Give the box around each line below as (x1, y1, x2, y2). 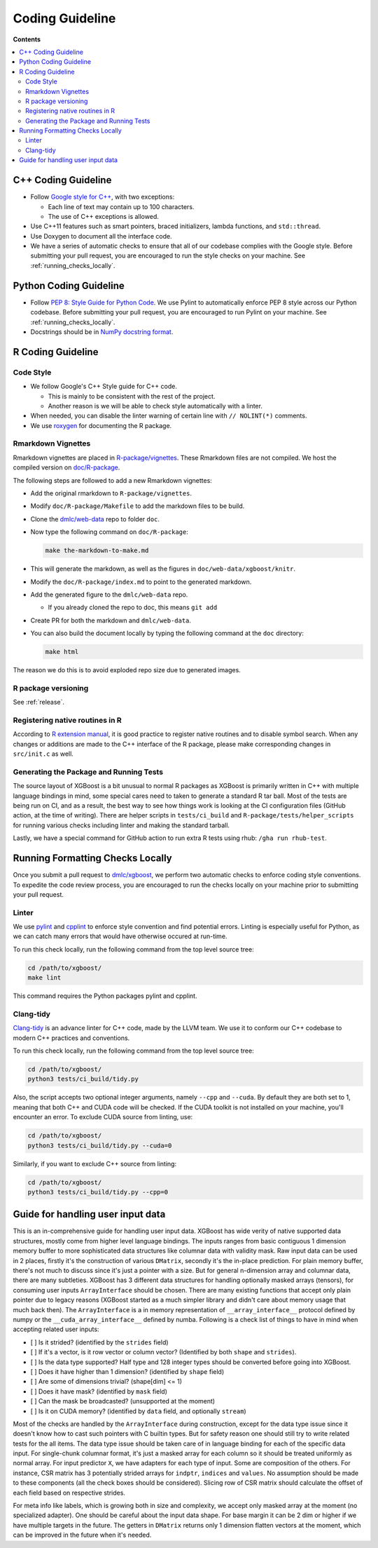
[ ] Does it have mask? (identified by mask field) (30, 1387, 168, 1396)
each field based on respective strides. (13, 1488, 126, 1497)
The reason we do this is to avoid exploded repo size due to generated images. (13, 666, 241, 674)
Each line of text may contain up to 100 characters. (48, 202, 195, 211)
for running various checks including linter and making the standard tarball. (13, 821, 230, 829)
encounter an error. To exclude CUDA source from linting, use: (13, 1113, 193, 1121)
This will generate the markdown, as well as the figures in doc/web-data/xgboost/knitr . (30, 565, 295, 573)
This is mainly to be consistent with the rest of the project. (48, 392, 216, 400)
